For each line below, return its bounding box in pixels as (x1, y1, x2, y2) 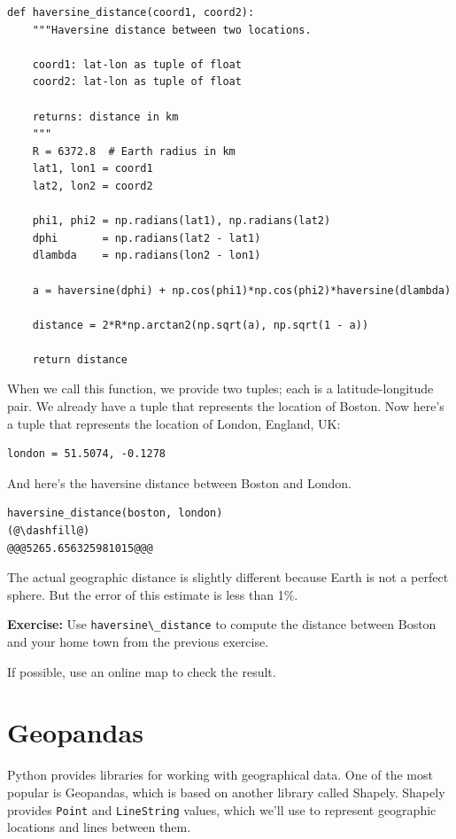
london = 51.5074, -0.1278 (7, 447, 166, 461)
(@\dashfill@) (7, 524, 90, 538)
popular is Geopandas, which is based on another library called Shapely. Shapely (7, 782, 445, 801)
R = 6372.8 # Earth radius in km (32, 144, 236, 158)
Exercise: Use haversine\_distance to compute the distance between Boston (7, 615, 437, 633)
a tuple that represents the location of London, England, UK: (7, 414, 341, 432)
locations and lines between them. (7, 818, 191, 836)
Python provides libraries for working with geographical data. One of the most (7, 765, 433, 784)
